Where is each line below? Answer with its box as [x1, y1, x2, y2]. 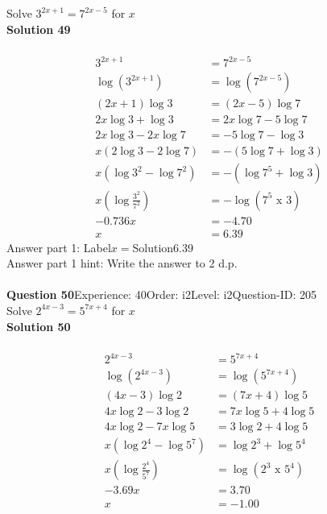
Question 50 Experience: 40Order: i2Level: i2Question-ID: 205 [6, 286, 317, 303]
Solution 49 [6, 20, 71, 37]
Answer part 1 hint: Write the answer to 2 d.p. [6, 255, 238, 272]
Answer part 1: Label [6, 238, 111, 255]
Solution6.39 [132, 238, 194, 255]
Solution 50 [6, 317, 71, 334]
